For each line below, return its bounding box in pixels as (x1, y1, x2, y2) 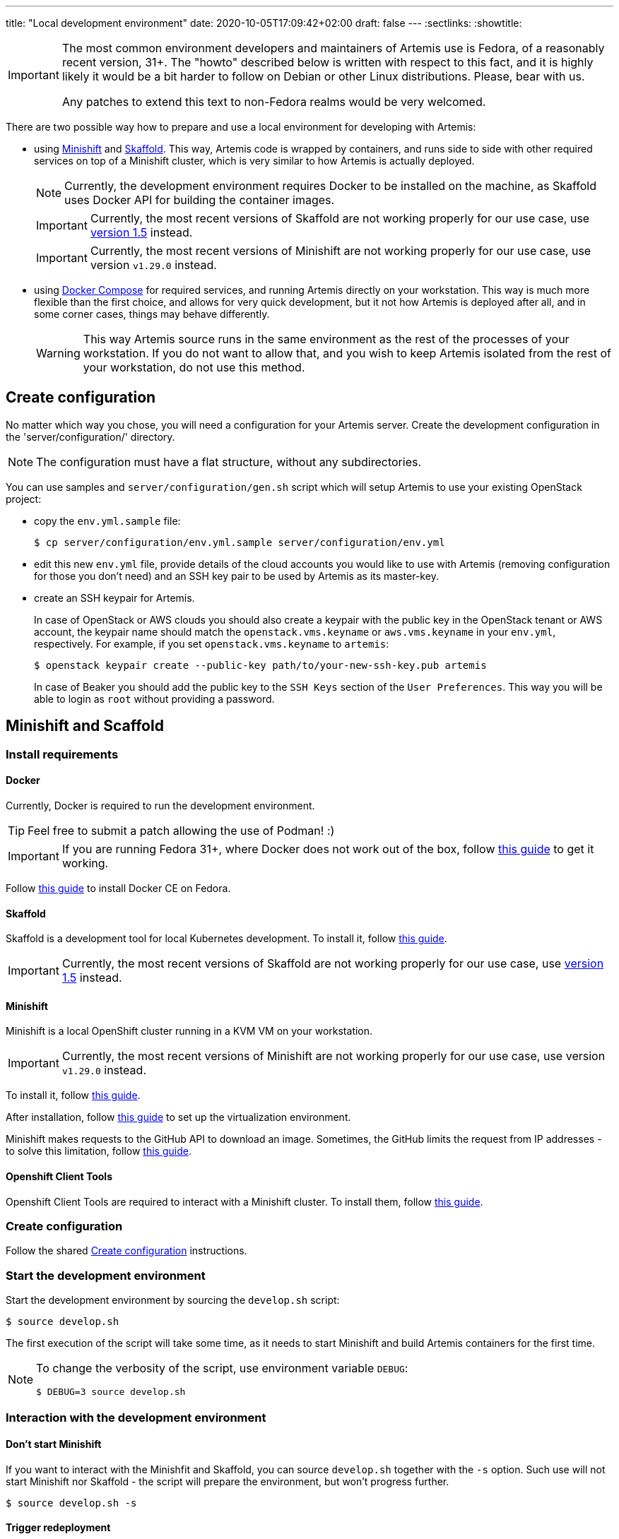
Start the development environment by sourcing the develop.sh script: (6, 1294, 340, 1307)
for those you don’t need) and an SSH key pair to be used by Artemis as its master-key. (34, 569, 439, 582)
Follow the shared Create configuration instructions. (6, 1244, 247, 1257)
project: (6, 492, 42, 505)
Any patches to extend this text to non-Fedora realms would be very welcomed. (61, 95, 486, 109)
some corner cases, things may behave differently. (34, 308, 270, 320)
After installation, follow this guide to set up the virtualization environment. (6, 1111, 351, 1124)
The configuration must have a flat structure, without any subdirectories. (36, 454, 422, 469)
